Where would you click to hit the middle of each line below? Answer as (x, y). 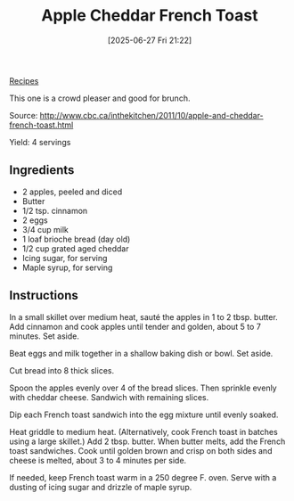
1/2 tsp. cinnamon (55, 210)
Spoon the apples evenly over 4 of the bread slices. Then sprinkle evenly (143, 388)
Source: (24, 115)
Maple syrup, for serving (67, 267)
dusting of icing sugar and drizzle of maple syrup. (101, 487)
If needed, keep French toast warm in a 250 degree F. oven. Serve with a (143, 477)
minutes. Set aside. (45, 336)
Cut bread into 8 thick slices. (61, 370)
